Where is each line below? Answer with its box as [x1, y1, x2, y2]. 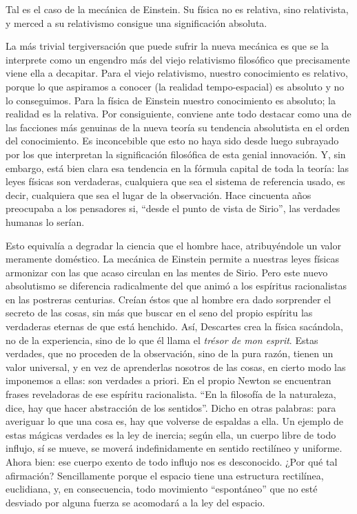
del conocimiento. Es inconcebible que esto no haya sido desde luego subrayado [6, 133, 339, 148]
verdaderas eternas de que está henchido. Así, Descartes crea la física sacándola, [6, 319, 343, 334]
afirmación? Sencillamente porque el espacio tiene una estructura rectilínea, [6, 468, 324, 482]
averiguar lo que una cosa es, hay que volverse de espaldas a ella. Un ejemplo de [6, 414, 344, 428]
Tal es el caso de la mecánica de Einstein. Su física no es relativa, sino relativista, [6, 2, 349, 16]
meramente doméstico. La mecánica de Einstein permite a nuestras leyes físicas [6, 251, 339, 266]
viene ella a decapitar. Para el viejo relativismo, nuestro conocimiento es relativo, [6, 66, 348, 80]
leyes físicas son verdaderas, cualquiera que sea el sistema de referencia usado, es [6, 174, 345, 189]
